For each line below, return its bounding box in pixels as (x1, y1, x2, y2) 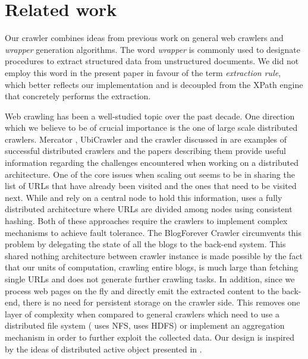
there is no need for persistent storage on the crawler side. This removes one (23, 296, 300, 308)
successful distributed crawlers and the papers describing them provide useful (5, 144, 286, 157)
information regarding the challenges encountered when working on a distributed (5, 156, 298, 169)
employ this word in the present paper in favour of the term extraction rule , (5, 66, 281, 78)
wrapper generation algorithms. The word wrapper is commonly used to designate (5, 43, 300, 55)
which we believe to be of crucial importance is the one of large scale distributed (5, 121, 298, 134)
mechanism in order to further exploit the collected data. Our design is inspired (5, 330, 295, 343)
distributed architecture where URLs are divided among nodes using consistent (5, 203, 293, 215)
